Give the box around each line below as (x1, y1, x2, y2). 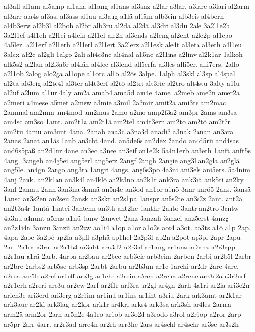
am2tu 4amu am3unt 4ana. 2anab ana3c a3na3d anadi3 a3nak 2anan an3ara (4, 126, 234, 136)
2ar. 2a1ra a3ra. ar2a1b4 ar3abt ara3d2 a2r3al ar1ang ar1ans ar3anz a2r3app (4, 241, 236, 251)
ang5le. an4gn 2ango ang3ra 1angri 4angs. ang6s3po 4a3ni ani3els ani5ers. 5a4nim (4, 165, 250, 175)
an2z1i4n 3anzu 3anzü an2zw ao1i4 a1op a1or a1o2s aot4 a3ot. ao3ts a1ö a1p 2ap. (4, 222, 251, 232)
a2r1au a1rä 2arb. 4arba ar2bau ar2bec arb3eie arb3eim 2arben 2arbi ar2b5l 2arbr (4, 251, 252, 261)
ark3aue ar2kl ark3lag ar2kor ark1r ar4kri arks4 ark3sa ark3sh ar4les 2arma (4, 299, 231, 309)
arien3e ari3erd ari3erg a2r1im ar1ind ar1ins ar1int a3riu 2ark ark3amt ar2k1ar (4, 289, 242, 300)
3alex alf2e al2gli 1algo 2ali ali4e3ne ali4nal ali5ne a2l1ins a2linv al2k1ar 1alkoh (4, 49, 243, 59)
